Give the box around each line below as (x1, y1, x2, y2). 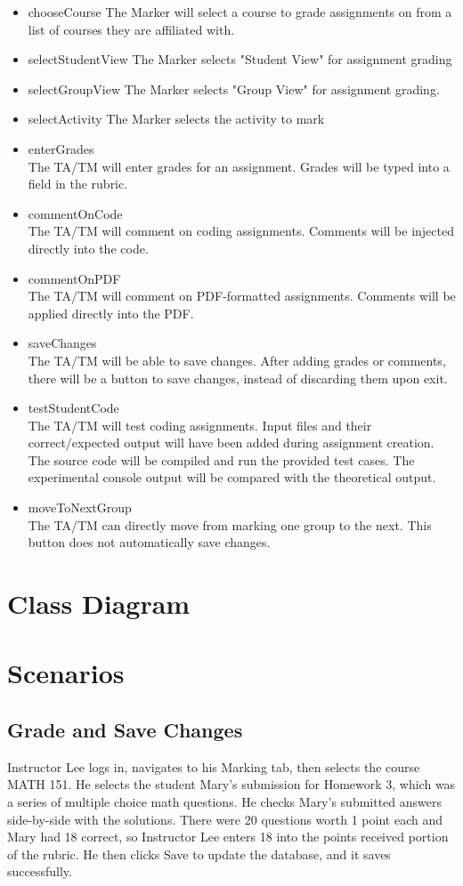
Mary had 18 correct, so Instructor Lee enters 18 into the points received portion (7, 827, 449, 846)
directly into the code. (28, 238, 149, 257)
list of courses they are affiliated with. (28, 20, 235, 38)
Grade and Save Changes (7, 715, 243, 743)
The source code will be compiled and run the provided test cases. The (28, 450, 415, 469)
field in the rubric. (28, 174, 128, 193)
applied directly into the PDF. (28, 303, 194, 322)
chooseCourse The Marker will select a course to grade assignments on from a (28, 3, 452, 20)
